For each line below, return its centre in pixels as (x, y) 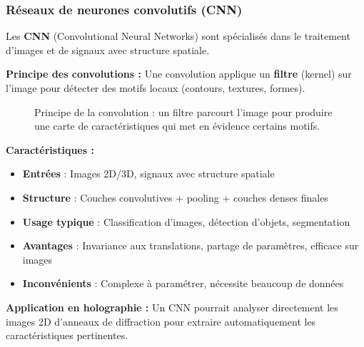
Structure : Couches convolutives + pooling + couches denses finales (175, 197)
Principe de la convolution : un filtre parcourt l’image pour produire (183, 112)
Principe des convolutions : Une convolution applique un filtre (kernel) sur (179, 74)
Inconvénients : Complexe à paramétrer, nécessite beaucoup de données (183, 283)
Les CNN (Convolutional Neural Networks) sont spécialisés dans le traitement (178, 36)
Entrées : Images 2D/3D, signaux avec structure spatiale (148, 173)
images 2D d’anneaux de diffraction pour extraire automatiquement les (161, 321)
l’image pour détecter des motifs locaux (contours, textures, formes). (156, 88)
